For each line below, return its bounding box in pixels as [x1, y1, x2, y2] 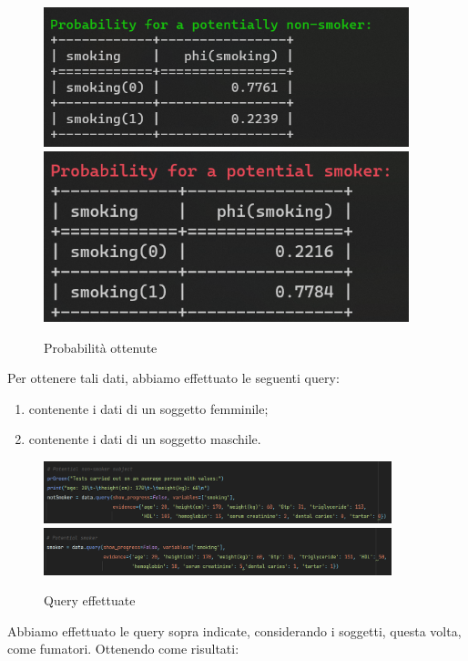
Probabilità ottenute [44, 337, 158, 356]
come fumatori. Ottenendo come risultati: [7, 639, 239, 658]
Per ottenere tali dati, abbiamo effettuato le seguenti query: [7, 368, 340, 387]
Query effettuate [44, 591, 136, 610]
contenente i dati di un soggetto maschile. [28, 429, 261, 449]
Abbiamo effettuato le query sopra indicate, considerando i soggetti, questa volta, [7, 621, 462, 640]
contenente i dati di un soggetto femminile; [28, 398, 269, 418]
